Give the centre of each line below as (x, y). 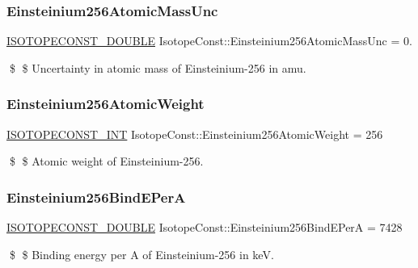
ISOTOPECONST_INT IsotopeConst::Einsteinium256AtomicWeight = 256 (195, 134)
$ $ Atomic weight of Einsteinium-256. (106, 161)
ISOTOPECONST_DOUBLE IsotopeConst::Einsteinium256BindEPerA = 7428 (205, 227)
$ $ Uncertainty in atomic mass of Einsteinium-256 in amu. (158, 67)
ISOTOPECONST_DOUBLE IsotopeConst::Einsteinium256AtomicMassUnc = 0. (209, 41)
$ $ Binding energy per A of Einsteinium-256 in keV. (141, 254)
